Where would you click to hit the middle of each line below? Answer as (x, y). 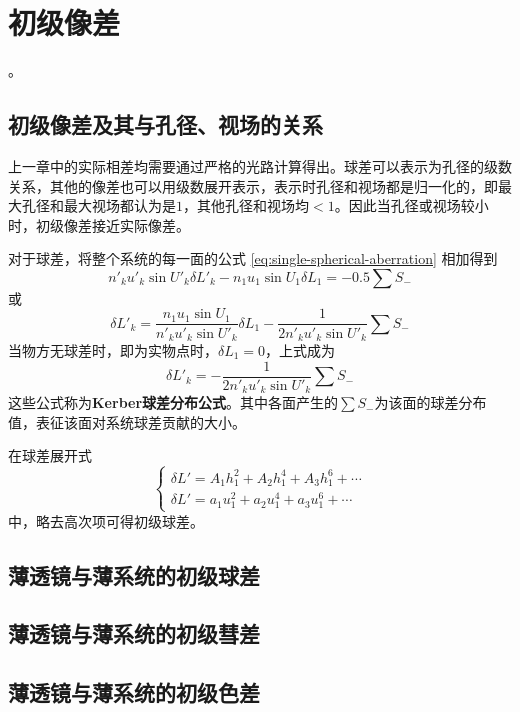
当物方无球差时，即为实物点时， (113, 350)
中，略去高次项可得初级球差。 (106, 520)
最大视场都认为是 (119, 205)
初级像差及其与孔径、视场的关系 (165, 124)
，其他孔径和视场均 (246, 205)
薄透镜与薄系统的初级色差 (134, 692)
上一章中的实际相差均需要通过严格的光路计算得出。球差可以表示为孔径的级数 (260, 165)
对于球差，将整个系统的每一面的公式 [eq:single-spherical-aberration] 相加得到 (253, 258)
